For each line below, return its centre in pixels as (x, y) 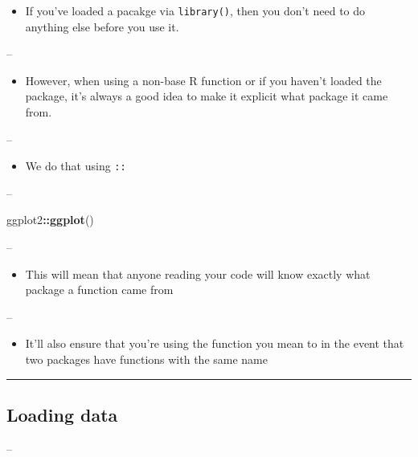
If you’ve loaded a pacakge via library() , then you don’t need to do (195, 10)
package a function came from (99, 290)
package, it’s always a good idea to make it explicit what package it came (207, 96)
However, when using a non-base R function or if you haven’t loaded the (203, 80)
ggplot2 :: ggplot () (50, 220)
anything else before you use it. (102, 26)
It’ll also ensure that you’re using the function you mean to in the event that (215, 343)
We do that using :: (76, 166)
